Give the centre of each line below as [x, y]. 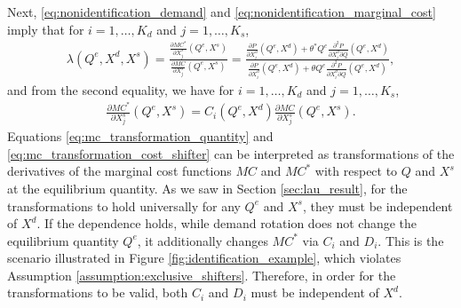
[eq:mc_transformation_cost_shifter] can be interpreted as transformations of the [231, 153]
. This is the [411, 240]
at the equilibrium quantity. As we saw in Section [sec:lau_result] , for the [207, 188]
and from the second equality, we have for [121, 89]
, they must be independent [378, 205]
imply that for [46, 29]
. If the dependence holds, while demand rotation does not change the [227, 223]
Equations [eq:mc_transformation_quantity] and [140, 136]
